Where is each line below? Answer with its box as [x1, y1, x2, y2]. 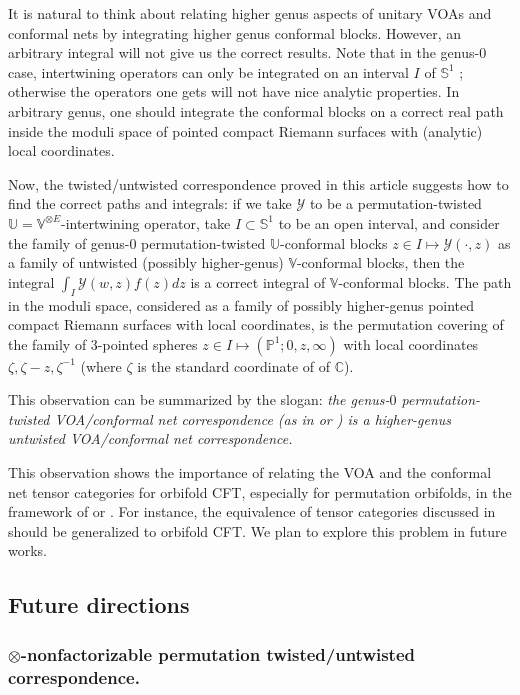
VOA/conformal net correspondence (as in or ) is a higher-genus [54, 408, 452, 429]
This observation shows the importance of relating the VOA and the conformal [8, 462, 492, 483]
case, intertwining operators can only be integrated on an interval [8, 61, 409, 82]
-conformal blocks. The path [338, 271, 512, 292]
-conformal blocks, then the [296, 252, 465, 273]
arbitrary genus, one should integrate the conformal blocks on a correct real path [8, 100, 504, 121]
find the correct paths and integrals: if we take [8, 193, 292, 214]
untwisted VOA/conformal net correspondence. [8, 428, 293, 449]
